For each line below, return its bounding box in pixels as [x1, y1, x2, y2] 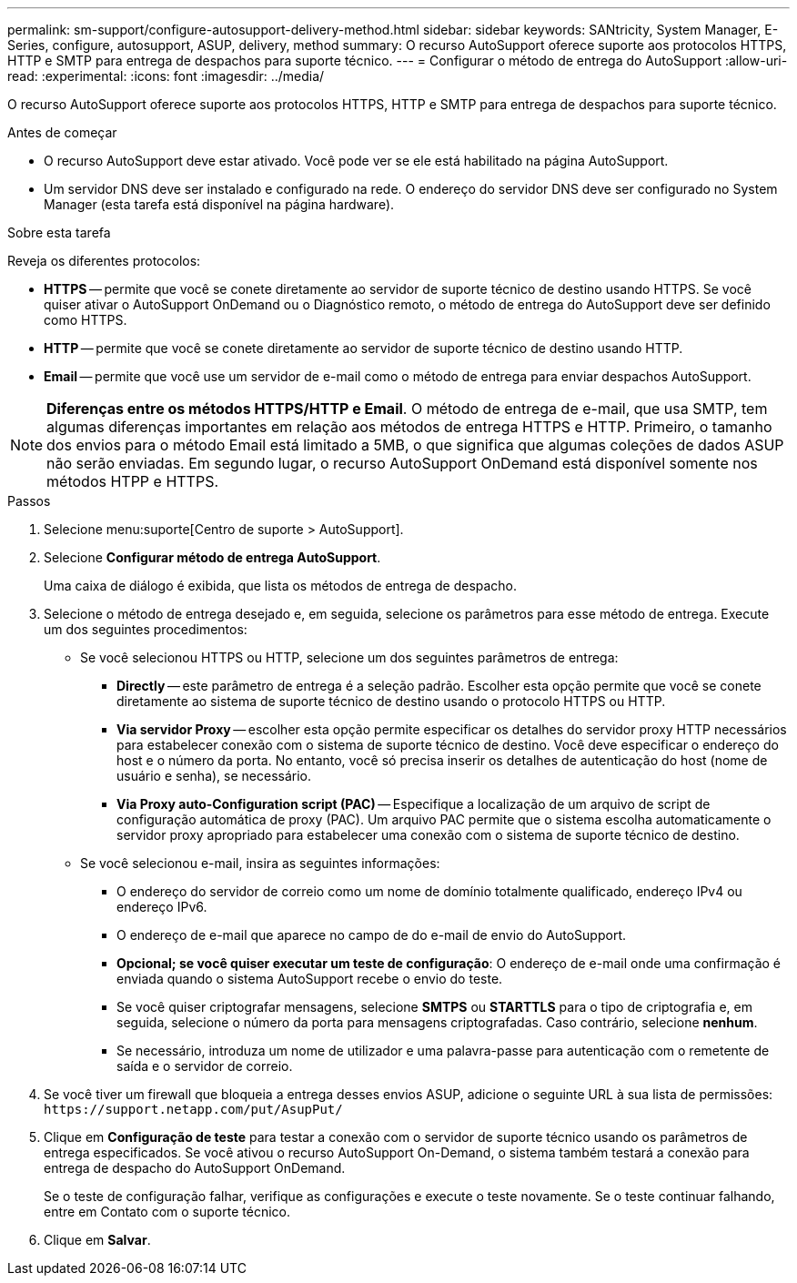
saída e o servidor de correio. [116, 1058, 293, 1074]
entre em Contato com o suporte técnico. [44, 1204, 290, 1219]
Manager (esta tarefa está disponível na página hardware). [44, 197, 395, 212]
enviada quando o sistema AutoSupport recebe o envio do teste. [116, 971, 503, 986]
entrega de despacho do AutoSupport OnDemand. [44, 1160, 346, 1176]
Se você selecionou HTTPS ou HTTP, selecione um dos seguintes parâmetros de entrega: [80, 650, 619, 665]
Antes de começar [7, 125, 117, 140]
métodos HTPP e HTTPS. [46, 472, 219, 490]
